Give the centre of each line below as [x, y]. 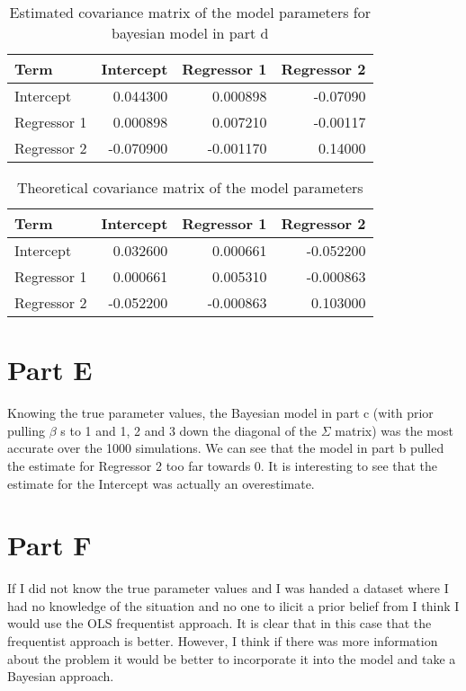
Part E [50, 370]
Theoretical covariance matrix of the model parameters [190, 187]
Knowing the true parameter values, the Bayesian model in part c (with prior [220, 413]
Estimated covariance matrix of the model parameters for [190, 12]
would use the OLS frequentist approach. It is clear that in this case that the [220, 623]
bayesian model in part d [190, 33]
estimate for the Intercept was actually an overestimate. [161, 483]
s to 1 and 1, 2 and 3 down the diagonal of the [189, 430]
